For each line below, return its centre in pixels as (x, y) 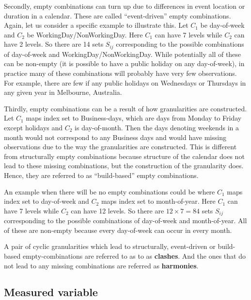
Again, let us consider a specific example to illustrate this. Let (96, 25)
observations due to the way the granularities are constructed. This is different (120, 147)
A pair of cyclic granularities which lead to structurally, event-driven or (110, 246)
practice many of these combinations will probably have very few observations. (120, 73)
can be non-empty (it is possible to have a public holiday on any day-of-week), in (124, 63)
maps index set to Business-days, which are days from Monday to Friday (134, 118)
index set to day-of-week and (47, 201)
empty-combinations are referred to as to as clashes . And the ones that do (134, 256)
